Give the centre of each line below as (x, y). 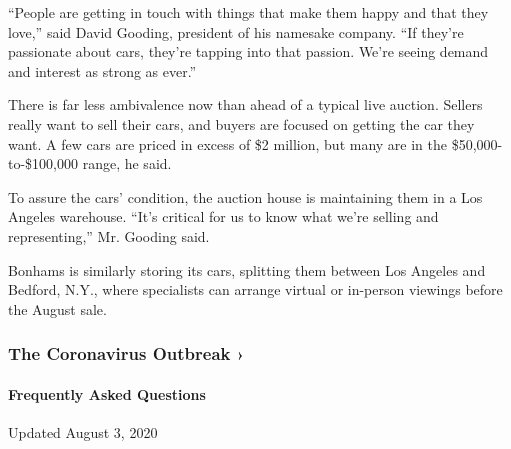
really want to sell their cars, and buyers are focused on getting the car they (241, 123)
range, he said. (127, 163)
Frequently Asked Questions (107, 393)
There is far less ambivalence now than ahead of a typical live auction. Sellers (245, 104)
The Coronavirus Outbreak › (126, 353)
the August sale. (57, 308)
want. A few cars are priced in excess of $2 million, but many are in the (228, 143)
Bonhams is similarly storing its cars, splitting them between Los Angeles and (247, 269)
